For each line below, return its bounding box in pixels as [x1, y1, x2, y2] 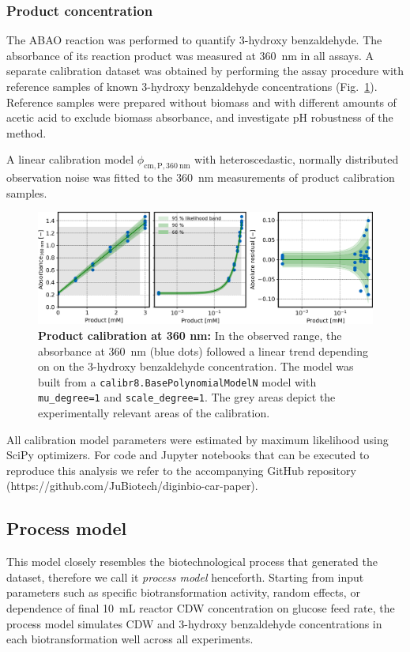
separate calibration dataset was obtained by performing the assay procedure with [6, 62, 404, 79]
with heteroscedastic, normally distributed [194, 151, 399, 168]
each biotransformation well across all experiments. [6, 631, 254, 647]
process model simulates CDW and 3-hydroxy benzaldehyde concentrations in [6, 615, 382, 631]
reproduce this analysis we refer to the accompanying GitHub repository [6, 462, 356, 478]
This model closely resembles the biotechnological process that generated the [6, 553, 378, 570]
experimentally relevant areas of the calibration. [38, 405, 270, 421]
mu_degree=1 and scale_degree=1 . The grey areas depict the [38, 389, 336, 405]
